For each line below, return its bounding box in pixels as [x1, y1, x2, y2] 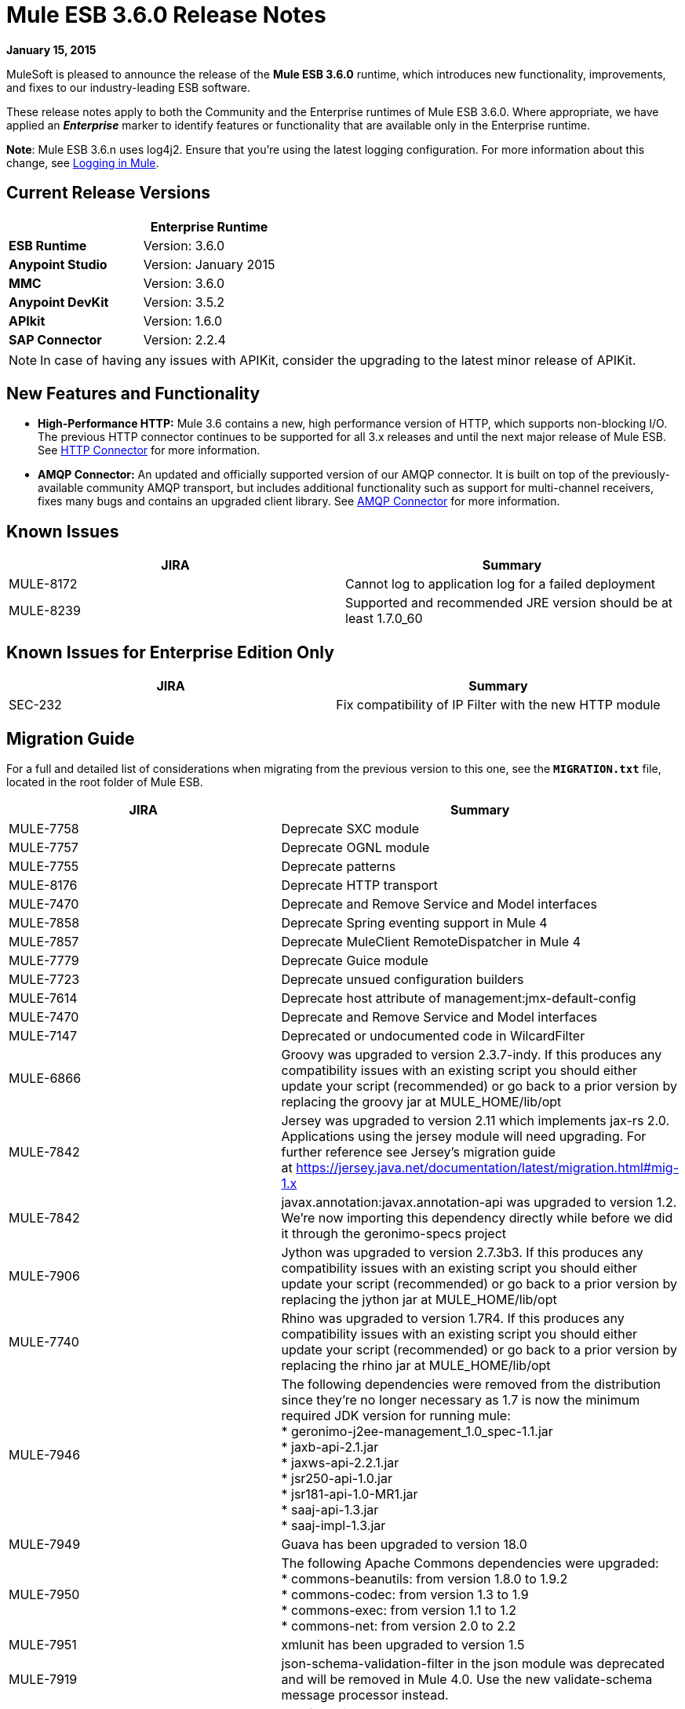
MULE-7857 [9, 933, 79, 949]
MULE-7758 [9, 820, 79, 836]
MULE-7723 [9, 971, 80, 987]
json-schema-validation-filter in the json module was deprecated [281, 1655, 665, 1671]
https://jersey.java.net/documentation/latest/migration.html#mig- [296, 1159, 679, 1175]
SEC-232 [9, 697, 62, 713]
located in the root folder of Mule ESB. [6, 774, 203, 789]
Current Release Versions [6, 183, 211, 203]
